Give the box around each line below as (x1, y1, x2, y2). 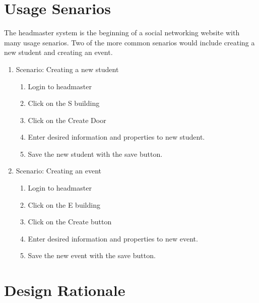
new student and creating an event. (4, 47, 113, 57)
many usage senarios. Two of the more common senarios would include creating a (4, 37, 255, 47)
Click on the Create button (28, 216, 112, 227)
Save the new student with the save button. (28, 148, 163, 159)
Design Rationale (4, 280, 125, 300)
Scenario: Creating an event (16, 165, 102, 176)
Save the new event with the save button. (28, 250, 156, 261)
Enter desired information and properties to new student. (28, 132, 205, 142)
